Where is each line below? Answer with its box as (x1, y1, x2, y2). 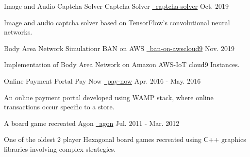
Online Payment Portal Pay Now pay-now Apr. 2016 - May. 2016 (4, 75, 201, 86)
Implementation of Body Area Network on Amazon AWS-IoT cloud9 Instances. (4, 59, 240, 70)
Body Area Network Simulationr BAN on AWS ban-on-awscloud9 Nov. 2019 (4, 43, 235, 53)
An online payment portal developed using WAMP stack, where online (4, 92, 214, 102)
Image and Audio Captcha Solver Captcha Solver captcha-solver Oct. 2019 (4, 1, 229, 11)
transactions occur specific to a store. (4, 102, 115, 112)
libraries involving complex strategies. (4, 143, 116, 154)
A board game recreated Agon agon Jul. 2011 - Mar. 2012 (4, 118, 180, 128)
